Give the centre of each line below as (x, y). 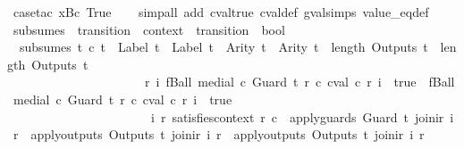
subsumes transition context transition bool (149, 29)
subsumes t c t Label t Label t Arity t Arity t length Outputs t (224, 47)
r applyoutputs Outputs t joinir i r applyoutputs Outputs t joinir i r (219, 134)
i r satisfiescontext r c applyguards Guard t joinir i (302, 116)
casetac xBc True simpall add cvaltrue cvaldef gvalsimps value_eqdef (221, 12)
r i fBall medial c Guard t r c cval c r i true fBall (299, 82)
